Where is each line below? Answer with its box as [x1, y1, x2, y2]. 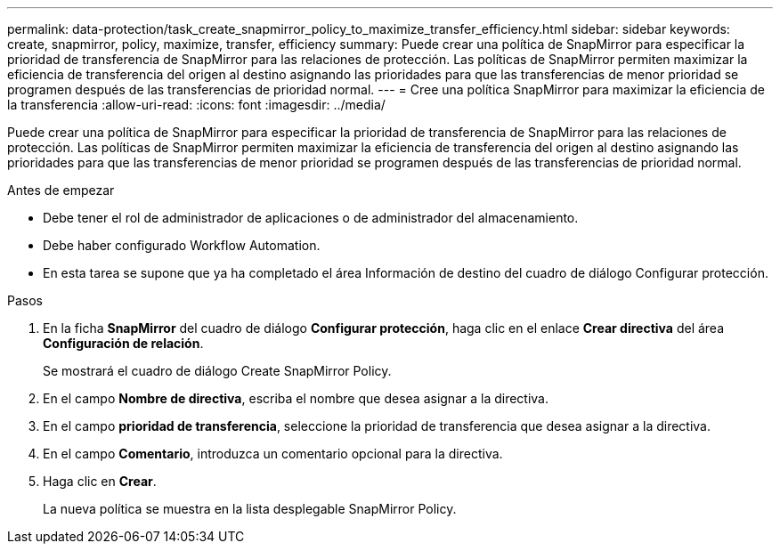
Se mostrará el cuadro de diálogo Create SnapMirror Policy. [43, 363, 392, 378]
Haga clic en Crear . [43, 474, 157, 489]
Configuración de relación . [43, 336, 204, 351]
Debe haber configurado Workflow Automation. [43, 238, 321, 253]
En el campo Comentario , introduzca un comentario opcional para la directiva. [43, 446, 503, 461]
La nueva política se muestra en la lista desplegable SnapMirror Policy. [43, 501, 457, 516]
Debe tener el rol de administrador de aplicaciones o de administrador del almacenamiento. [43, 210, 579, 225]
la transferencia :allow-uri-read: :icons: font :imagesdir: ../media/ [7, 97, 386, 112]
